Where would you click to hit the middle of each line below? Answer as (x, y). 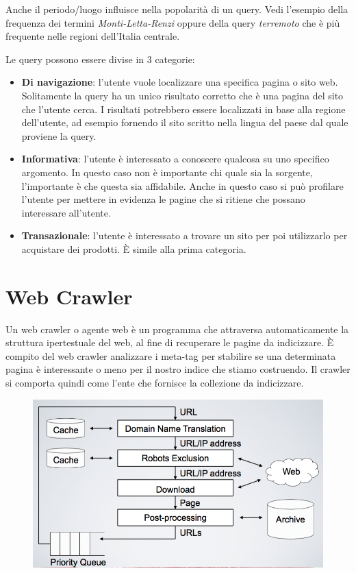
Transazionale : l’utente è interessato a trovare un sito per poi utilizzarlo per (185, 235)
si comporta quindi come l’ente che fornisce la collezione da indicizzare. (155, 382)
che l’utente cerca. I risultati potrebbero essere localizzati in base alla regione (183, 109)
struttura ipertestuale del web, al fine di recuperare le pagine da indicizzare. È (170, 342)
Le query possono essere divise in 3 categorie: (100, 59)
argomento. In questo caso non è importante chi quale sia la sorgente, (167, 172)
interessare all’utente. (66, 212)
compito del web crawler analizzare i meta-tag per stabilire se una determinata (171, 355)
